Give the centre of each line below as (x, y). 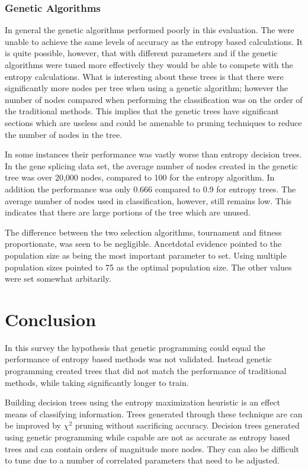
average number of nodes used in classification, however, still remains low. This (148, 200)
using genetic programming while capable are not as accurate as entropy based (147, 437)
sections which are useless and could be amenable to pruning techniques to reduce (153, 122)
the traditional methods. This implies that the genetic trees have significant (142, 111)
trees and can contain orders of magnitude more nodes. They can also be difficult (152, 448)
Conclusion (51, 319)
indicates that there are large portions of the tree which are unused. (128, 212)
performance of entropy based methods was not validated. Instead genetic (138, 359)
